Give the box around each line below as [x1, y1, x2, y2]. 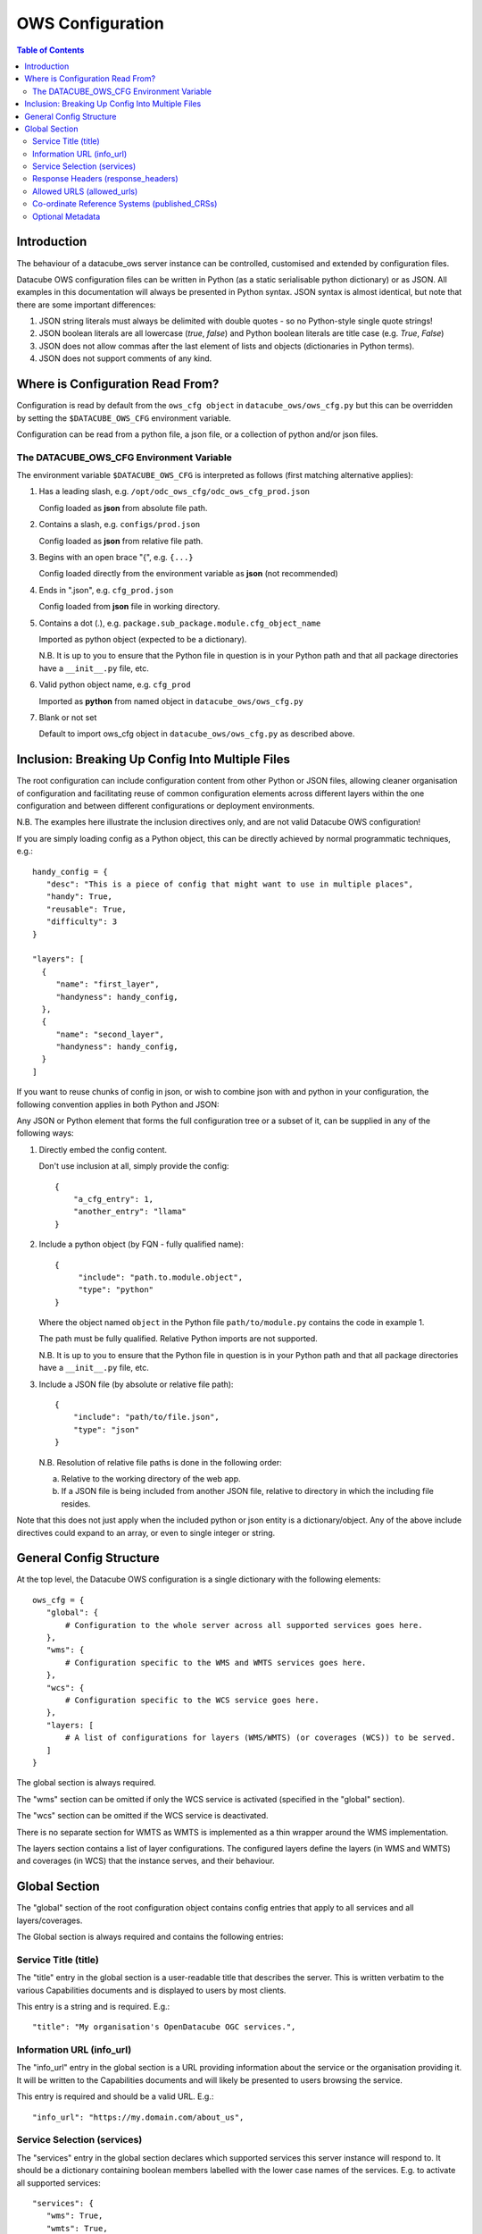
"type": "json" [72, 1424, 140, 1434]
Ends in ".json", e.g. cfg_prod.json [38, 584, 174, 595]
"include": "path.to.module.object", [78, 1272, 244, 1282]
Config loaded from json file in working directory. [38, 601, 220, 612]
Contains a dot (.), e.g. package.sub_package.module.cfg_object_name [38, 617, 321, 628]
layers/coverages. [16, 1915, 83, 1926]
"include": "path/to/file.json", [72, 1412, 220, 1423]
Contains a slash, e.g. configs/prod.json [38, 519, 201, 530]
